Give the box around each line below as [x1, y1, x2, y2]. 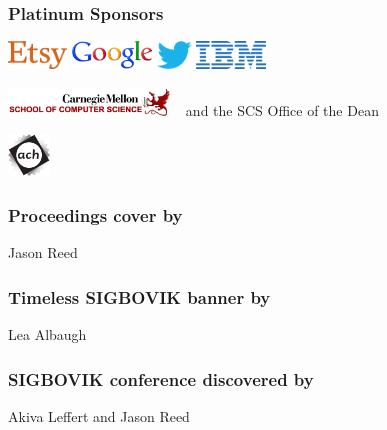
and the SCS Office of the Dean [185, 99, 379, 120]
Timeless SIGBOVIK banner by [8, 284, 271, 309]
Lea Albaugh [8, 324, 87, 345]
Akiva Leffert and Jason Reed [8, 405, 190, 426]
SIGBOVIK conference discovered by [8, 366, 314, 391]
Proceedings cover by [8, 202, 183, 227]
